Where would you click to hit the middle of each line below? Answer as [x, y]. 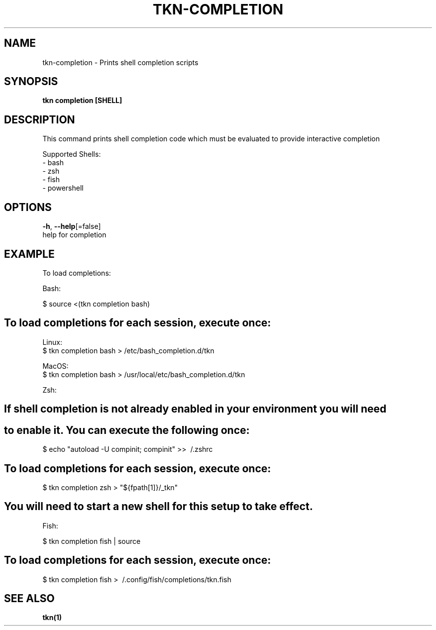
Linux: [52, 342]
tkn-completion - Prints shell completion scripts [120, 62]
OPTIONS [28, 207]
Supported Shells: [72, 154]
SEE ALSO [29, 599]
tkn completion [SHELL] [82, 101]
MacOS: [55, 366]
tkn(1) [52, 618]
